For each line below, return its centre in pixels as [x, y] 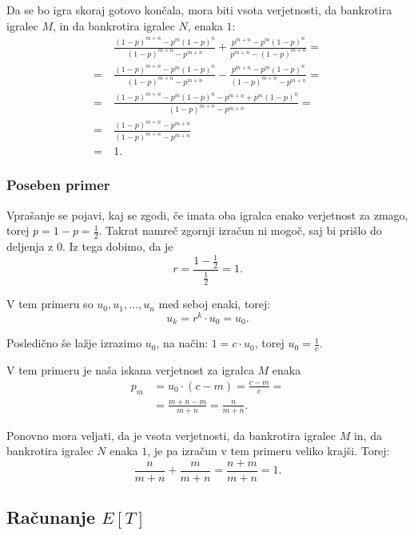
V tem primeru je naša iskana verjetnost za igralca [130, 370]
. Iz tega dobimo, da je [118, 246]
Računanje [51, 517]
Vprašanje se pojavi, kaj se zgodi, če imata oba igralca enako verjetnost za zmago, [207, 214]
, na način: [182, 343]
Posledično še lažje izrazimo [74, 343]
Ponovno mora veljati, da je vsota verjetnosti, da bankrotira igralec [171, 435]
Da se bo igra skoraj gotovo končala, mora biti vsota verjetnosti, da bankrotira [199, 10]
